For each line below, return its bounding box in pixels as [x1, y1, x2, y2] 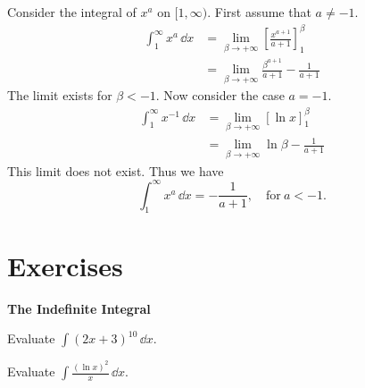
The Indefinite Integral [7, 299, 151, 317]
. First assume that [207, 3, 311, 21]
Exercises [7, 247, 123, 283]
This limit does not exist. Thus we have [7, 161, 224, 180]
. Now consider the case [155, 86, 285, 105]
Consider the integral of [7, 3, 137, 21]
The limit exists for [7, 86, 112, 105]
